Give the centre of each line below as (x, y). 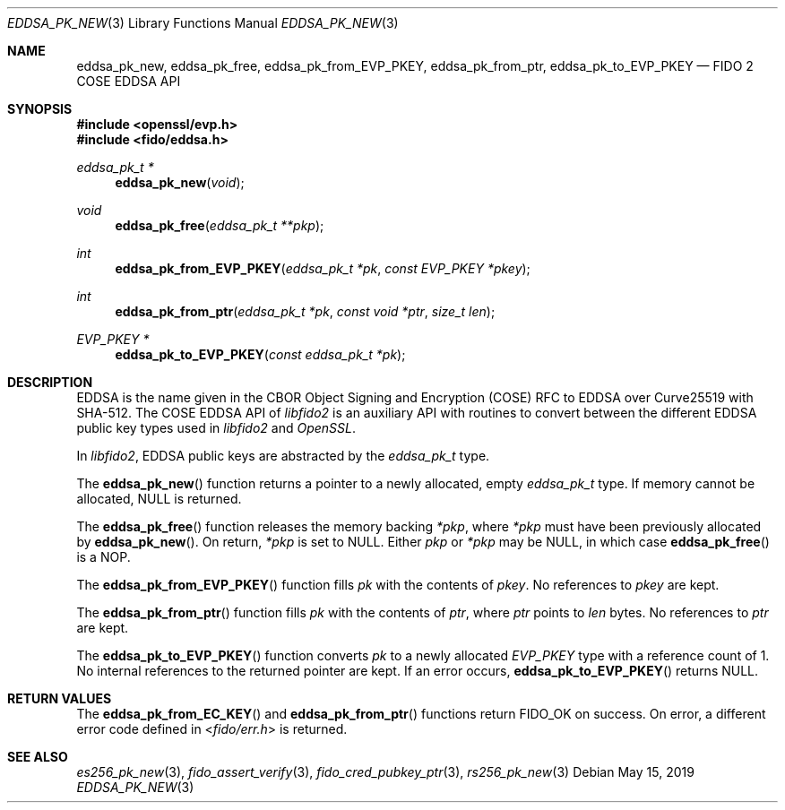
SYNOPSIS (40, 109)
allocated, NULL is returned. (159, 499)
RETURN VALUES (60, 698)
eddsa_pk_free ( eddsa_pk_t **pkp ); (220, 225)
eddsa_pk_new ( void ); (180, 182)
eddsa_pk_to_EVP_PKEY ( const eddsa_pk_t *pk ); (260, 354)
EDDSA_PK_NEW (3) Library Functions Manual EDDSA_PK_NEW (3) (203, 23)
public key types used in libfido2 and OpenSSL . (216, 428)
